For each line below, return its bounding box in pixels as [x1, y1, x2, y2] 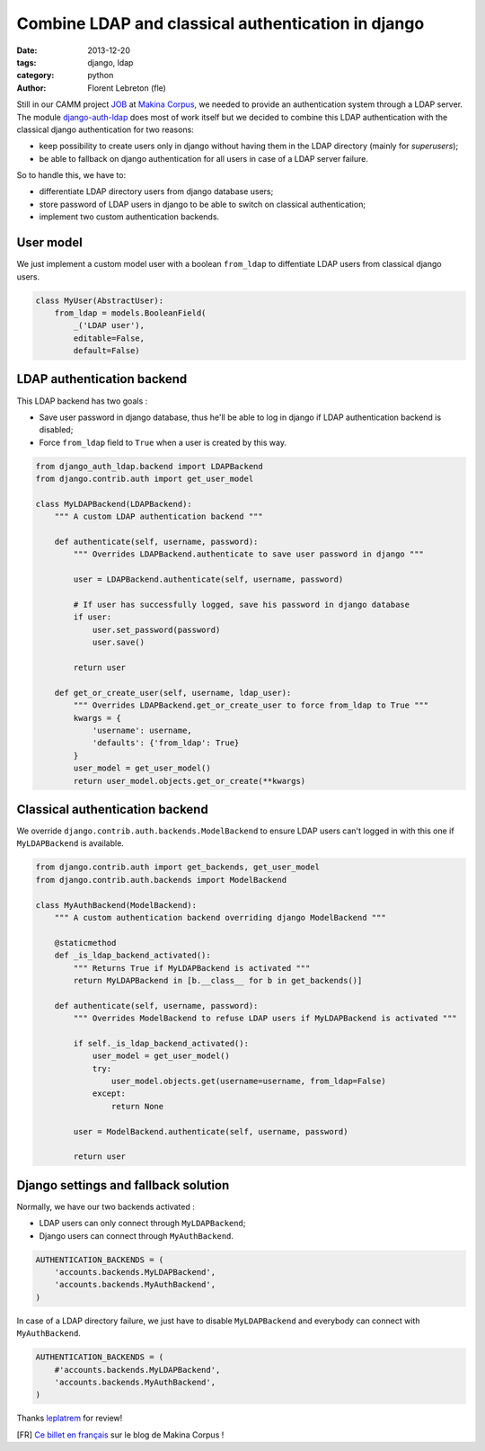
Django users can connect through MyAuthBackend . [39, 1230, 234, 1241]
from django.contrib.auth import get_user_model [35, 474, 254, 485]
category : [16, 70, 55, 81]
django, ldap [87, 57, 134, 67]
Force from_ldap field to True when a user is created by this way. [39, 437, 287, 448]
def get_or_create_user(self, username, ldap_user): [54, 688, 292, 698]
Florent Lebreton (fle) [87, 82, 166, 93]
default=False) [73, 346, 141, 356]
